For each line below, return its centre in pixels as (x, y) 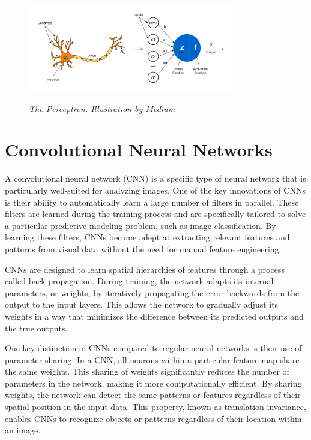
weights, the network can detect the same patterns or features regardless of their (153, 395)
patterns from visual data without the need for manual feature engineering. (143, 248)
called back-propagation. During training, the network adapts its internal (139, 281)
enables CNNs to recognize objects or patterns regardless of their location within (153, 418)
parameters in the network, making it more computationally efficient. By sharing (153, 383)
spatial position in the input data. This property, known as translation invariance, (155, 407)
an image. (23, 430)
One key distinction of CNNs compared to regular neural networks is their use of (153, 348)
